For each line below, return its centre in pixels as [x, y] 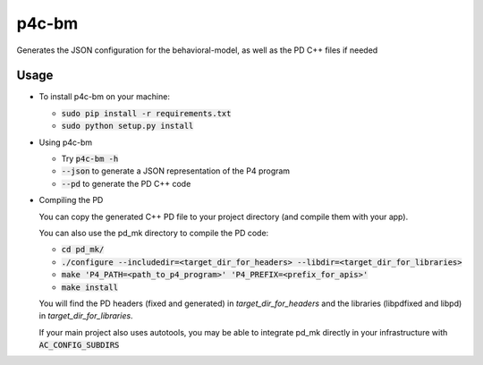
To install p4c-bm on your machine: [104, 97]
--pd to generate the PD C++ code [126, 183]
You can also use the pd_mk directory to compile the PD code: [154, 233]
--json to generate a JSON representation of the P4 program [176, 171]
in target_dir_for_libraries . [86, 316]
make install [90, 287]
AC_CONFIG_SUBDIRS [79, 345]
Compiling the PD [71, 200]
